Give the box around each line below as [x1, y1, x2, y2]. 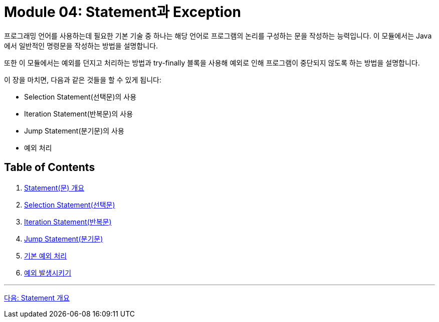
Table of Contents [4, 161, 95, 174]
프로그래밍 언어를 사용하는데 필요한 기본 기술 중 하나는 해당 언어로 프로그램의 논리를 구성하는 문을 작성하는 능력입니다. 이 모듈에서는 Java [4, 31, 432, 40]
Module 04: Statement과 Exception [4, 3, 241, 20]
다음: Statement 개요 [4, 293, 70, 302]
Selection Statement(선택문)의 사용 [24, 92, 137, 101]
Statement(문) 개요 [24, 183, 85, 192]
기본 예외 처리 [24, 251, 67, 260]
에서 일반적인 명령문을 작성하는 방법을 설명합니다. [4, 41, 158, 50]
